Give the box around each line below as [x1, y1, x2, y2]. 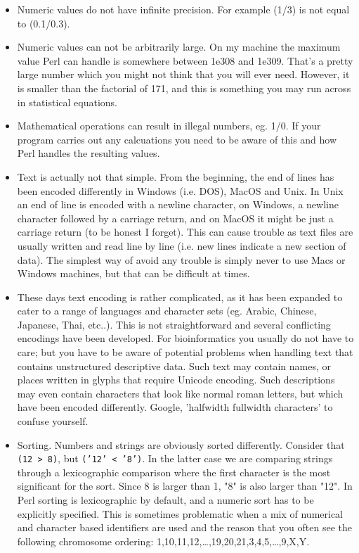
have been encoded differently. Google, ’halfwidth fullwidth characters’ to [17, 400, 333, 414]
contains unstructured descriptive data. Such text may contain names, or [17, 358, 331, 373]
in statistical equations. [17, 94, 117, 109]
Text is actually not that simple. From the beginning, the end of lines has [17, 169, 334, 184]
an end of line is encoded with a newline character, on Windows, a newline [17, 197, 339, 212]
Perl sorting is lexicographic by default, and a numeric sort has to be [17, 492, 314, 507]
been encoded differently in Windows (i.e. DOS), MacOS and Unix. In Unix [17, 183, 344, 198]
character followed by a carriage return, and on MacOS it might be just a [17, 210, 334, 225]
